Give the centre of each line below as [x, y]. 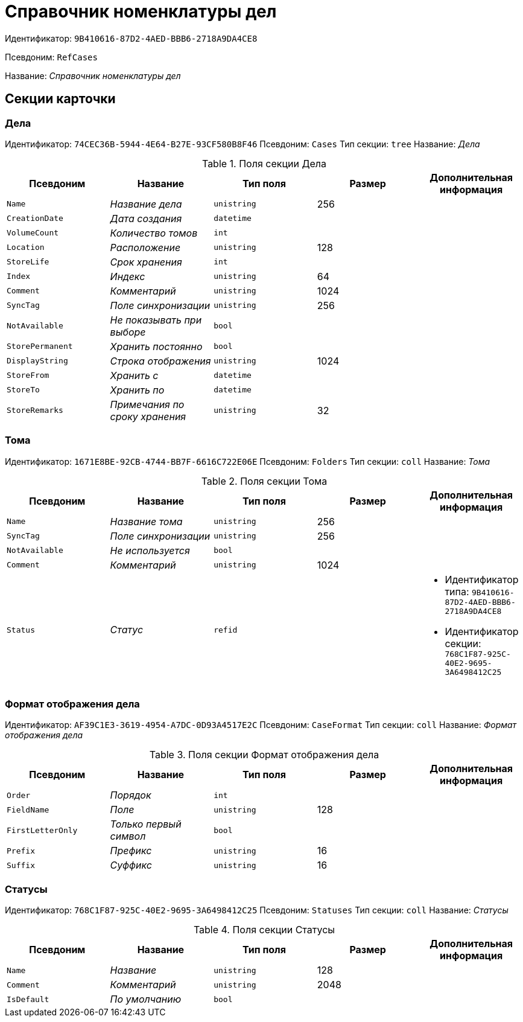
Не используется [150, 550]
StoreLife [28, 262]
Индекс [128, 276]
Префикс [131, 851]
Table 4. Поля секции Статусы [264, 930]
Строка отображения [160, 361]
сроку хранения [148, 416]
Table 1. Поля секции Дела [264, 163]
